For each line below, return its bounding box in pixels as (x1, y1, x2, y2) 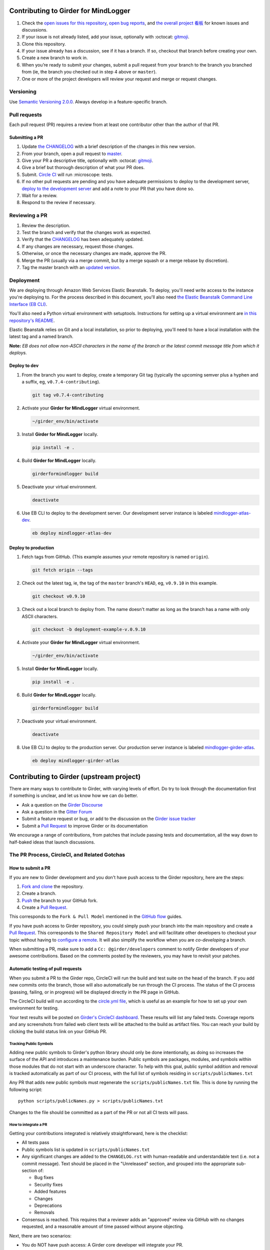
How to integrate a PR (9, 1122, 47, 1127)
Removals (34, 1209, 54, 1215)
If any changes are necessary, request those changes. (21, 243, 134, 249)
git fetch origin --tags (32, 567, 93, 573)
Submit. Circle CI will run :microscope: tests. (21, 171, 113, 177)
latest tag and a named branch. (9, 333, 73, 339)
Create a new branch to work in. (21, 55, 88, 61)
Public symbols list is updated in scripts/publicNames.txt (21, 1146, 150, 1152)
